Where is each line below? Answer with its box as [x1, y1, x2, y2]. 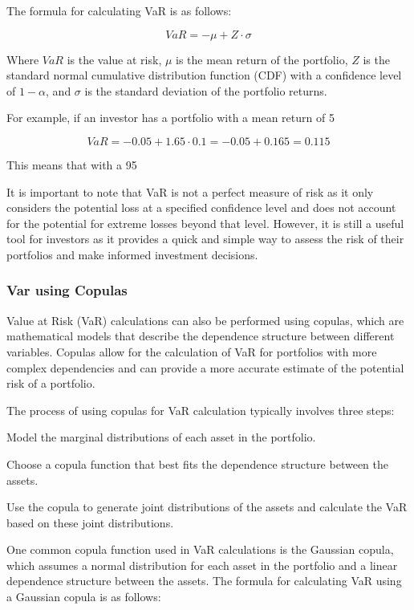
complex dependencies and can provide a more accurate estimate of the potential [6, 359, 404, 376]
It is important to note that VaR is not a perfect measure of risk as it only [6, 183, 374, 200]
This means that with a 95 [6, 156, 137, 173]
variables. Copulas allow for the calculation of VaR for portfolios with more [6, 343, 377, 360]
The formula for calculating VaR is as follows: [6, 2, 232, 18]
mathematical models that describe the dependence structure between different [6, 327, 395, 344]
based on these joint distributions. [6, 514, 174, 531]
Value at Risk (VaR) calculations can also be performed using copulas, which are [6, 311, 404, 328]
